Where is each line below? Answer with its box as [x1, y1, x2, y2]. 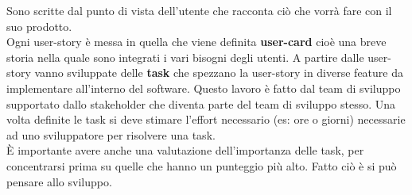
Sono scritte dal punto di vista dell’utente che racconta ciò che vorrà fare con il [6, 2, 392, 18]
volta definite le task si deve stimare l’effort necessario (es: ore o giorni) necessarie [6, 111, 406, 128]
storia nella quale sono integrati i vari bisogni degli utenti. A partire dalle [6, 48, 364, 65]
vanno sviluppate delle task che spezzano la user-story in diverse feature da [34, 64, 403, 81]
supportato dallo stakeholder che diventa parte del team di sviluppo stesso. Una [6, 95, 396, 112]
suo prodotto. [6, 17, 72, 34]
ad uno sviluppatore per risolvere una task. [6, 126, 216, 143]
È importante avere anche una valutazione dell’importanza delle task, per [6, 142, 364, 159]
